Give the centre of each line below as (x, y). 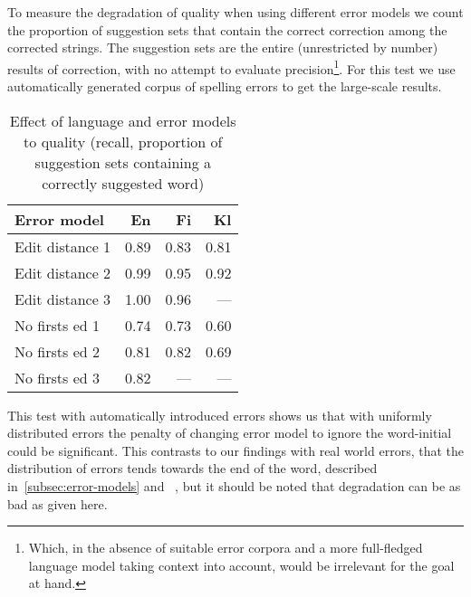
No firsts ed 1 (57, 325)
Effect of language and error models (123, 120)
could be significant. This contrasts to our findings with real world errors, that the (235, 450)
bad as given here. (58, 503)
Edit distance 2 (63, 272)
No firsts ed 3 (57, 377)
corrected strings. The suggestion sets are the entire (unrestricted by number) (223, 47)
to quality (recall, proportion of (123, 141)
